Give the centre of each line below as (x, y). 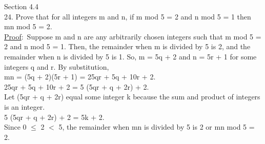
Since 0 (15, 127)
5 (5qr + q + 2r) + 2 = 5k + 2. (54, 117)
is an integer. (25, 106)
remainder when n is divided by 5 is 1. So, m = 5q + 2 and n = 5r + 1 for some (130, 56)
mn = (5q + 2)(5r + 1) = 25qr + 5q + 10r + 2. (80, 77)
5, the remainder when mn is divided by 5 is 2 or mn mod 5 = (157, 127)
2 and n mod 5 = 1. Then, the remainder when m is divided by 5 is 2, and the (127, 46)
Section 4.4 (21, 6)
